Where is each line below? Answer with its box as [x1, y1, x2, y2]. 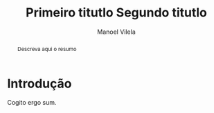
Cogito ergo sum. [7, 99, 57, 107]
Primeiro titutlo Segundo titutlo [25, 5, 208, 21]
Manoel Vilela [96, 28, 136, 36]
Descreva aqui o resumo [17, 45, 77, 52]
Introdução [7, 76, 72, 91]
